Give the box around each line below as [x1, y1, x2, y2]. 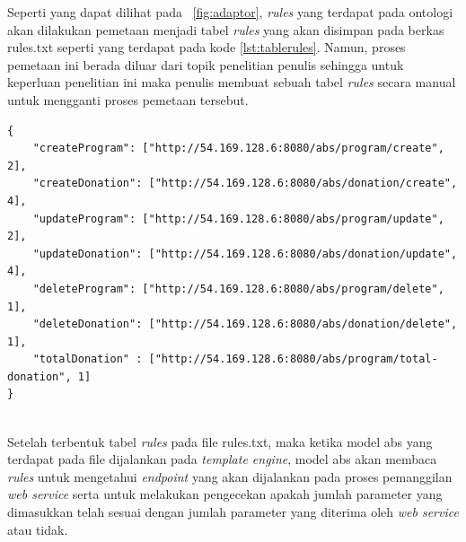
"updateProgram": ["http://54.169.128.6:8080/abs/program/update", [32, 212, 444, 225]
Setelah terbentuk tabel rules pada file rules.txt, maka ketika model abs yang [7, 432, 433, 450]
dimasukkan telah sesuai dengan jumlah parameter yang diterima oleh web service [7, 503, 459, 521]
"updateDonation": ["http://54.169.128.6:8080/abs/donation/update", [32, 247, 458, 260]
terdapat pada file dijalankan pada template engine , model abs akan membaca [7, 450, 437, 468]
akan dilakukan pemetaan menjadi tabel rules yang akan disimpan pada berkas [7, 20, 444, 39]
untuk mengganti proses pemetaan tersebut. [7, 90, 249, 109]
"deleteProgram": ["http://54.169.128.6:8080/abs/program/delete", [32, 282, 444, 295]
